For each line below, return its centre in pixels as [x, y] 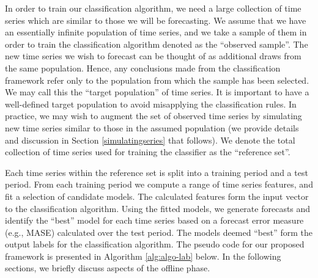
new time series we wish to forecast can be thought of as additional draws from [153, 56]
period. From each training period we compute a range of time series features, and [159, 184]
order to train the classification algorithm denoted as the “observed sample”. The [157, 44]
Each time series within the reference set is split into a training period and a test [157, 172]
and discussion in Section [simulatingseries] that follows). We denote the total [150, 140]
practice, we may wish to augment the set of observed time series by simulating [153, 116]
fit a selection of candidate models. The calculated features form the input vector [157, 196]
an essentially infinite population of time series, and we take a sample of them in [156, 32]
